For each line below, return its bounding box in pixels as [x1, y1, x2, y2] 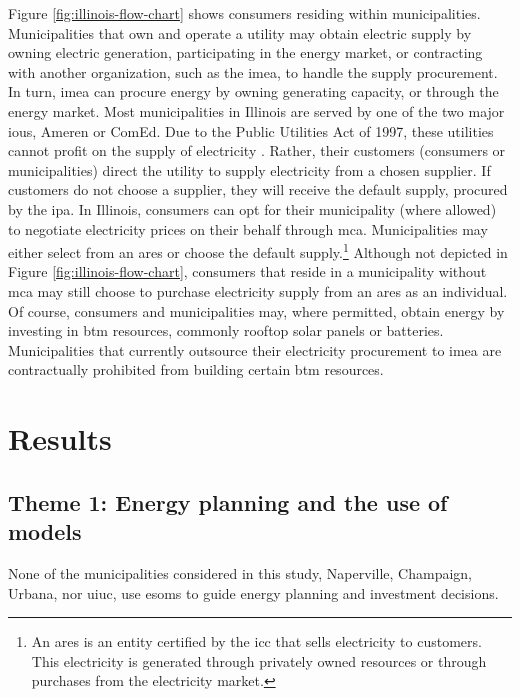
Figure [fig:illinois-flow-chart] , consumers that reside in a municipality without [8, 261, 487, 282]
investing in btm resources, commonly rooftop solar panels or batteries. [8, 320, 444, 341]
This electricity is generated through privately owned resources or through [31, 650, 487, 671]
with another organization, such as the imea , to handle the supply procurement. [8, 61, 498, 82]
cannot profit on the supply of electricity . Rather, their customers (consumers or [8, 140, 506, 161]
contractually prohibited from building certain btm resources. [8, 359, 384, 380]
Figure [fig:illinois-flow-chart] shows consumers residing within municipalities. [8, 3, 481, 23]
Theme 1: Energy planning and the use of [8, 486, 448, 517]
